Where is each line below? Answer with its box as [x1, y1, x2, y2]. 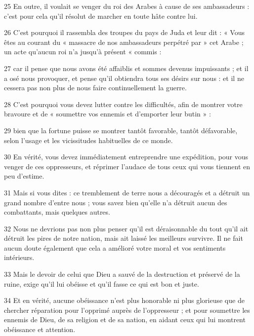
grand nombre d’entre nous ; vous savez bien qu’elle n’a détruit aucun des [4, 197, 227, 207]
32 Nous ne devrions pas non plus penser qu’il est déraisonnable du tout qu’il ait [4, 223, 249, 233]
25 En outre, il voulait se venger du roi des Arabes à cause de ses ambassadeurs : [4, 1, 250, 11]
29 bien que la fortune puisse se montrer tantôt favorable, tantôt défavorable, [4, 125, 238, 135]
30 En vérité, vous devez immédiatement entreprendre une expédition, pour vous [4, 151, 249, 162]
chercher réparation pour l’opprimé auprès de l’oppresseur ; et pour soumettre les [4, 304, 250, 315]
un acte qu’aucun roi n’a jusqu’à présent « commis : [4, 46, 162, 57]
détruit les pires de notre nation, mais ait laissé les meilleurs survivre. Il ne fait [4, 233, 243, 243]
